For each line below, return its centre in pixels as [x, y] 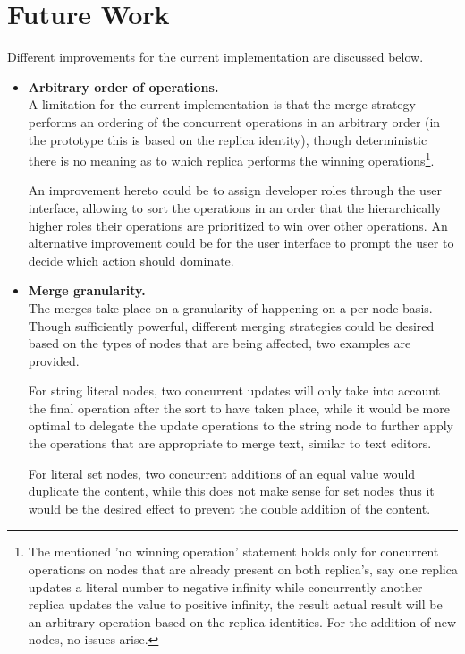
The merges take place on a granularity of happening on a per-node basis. [230, 307]
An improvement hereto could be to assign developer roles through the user [235, 190]
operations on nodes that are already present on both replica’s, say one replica [243, 569]
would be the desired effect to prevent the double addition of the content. [229, 508]
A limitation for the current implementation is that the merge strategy [222, 104]
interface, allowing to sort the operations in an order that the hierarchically [235, 207]
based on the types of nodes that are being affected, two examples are [220, 343]
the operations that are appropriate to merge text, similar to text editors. [230, 443]
